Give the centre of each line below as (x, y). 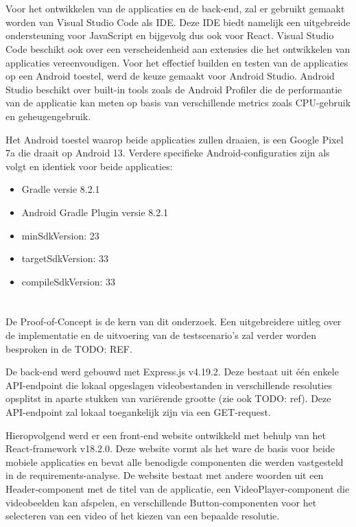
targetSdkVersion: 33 (65, 258)
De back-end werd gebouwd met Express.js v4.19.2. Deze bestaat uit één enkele (172, 372)
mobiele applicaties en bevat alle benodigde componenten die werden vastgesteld (175, 461)
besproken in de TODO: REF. (69, 348)
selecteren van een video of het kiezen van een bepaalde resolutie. (143, 516)
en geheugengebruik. (48, 116)
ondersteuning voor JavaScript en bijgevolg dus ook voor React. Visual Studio (170, 35)
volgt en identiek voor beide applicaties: (89, 166)
